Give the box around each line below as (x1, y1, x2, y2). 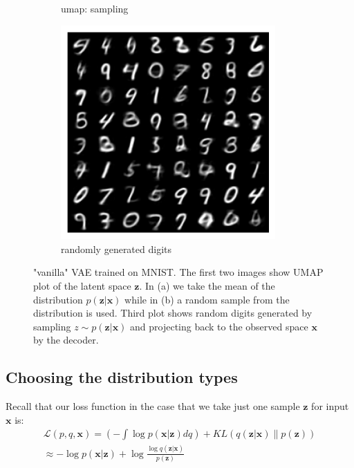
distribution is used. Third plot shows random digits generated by (33, 306, 313, 320)
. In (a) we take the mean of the (139, 278, 275, 292)
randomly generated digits (61, 241, 172, 256)
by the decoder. (33, 333, 99, 347)
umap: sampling (61, 1, 129, 15)
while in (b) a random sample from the (124, 292, 290, 306)
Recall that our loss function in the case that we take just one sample (6, 399, 300, 413)
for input (311, 399, 349, 413)
